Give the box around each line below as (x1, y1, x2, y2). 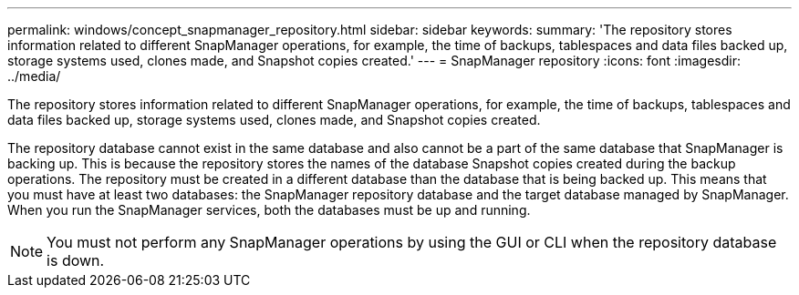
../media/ (7, 68, 61, 84)
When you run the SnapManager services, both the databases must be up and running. (7, 202, 531, 218)
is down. (47, 251, 105, 270)
